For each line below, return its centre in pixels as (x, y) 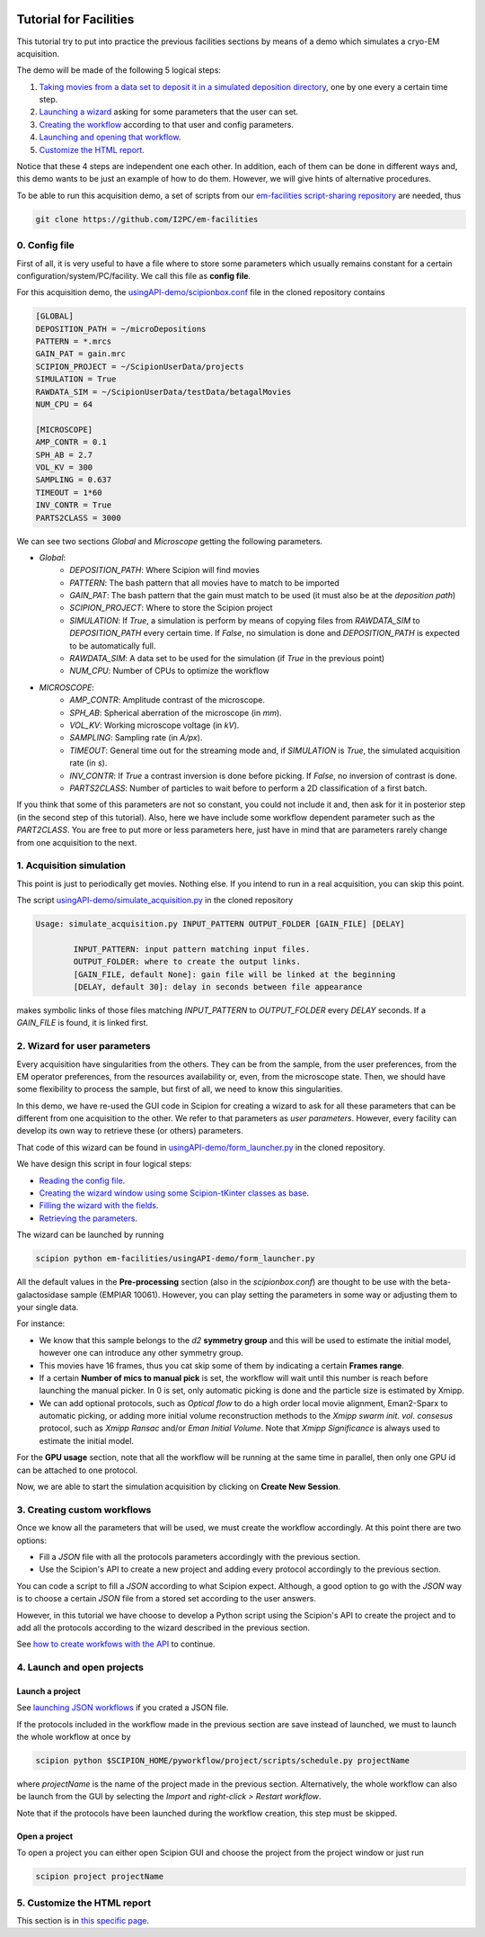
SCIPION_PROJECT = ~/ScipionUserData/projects (140, 366)
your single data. (48, 1307)
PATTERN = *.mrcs (74, 341)
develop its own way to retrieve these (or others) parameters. (130, 1131)
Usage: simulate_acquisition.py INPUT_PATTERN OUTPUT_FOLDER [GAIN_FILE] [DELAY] (220, 924)
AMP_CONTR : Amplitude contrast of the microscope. (167, 700)
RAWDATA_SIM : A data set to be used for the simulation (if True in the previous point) (227, 659)
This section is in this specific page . (83, 1920)
